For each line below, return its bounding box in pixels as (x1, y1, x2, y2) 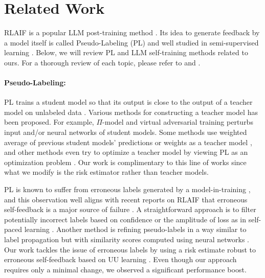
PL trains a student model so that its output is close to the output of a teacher (4, 97, 253, 107)
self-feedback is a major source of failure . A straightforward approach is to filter (4, 204, 256, 215)
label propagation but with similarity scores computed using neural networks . (4, 234, 249, 245)
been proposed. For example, (4, 117, 94, 127)
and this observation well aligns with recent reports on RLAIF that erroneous (4, 194, 248, 204)
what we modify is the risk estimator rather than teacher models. (4, 167, 209, 177)
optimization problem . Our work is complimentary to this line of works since (4, 156, 247, 167)
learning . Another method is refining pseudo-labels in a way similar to (24, 224, 247, 235)
